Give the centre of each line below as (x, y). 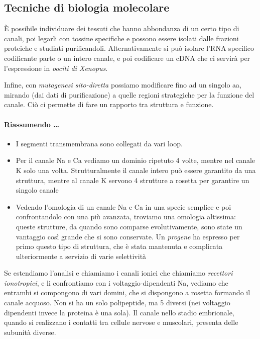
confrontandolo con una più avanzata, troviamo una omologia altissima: (126, 217)
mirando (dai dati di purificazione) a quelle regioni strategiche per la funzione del (129, 94)
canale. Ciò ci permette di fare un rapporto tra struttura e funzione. (109, 104)
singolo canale (37, 190)
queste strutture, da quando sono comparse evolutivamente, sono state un (129, 226)
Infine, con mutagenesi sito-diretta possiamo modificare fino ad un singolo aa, (123, 85)
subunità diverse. (30, 332)
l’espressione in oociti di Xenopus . (56, 68)
